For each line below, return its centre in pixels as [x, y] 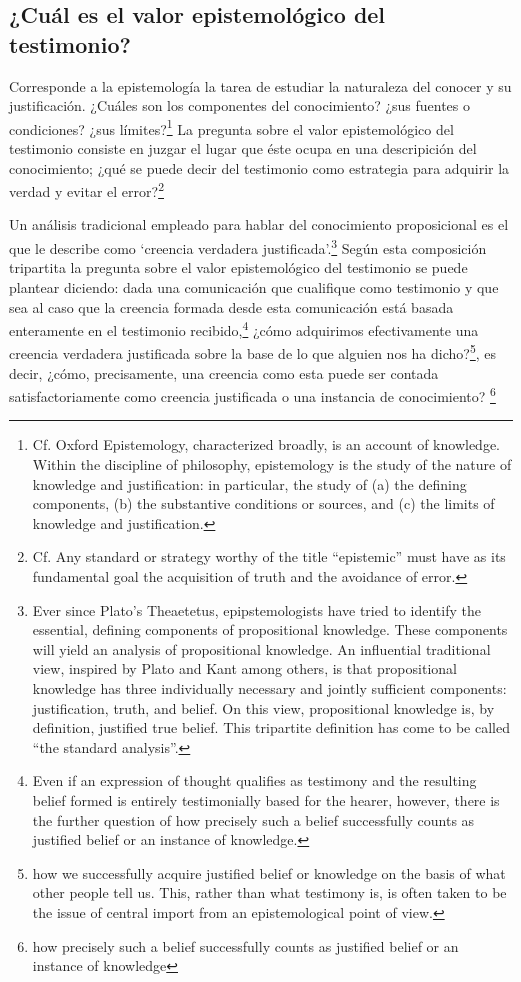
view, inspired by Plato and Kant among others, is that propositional [244, 668]
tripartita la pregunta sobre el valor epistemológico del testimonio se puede [238, 267]
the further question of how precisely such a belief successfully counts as [253, 819]
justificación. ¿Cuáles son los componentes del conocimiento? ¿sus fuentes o [240, 105]
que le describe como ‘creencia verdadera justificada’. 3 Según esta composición [248, 246]
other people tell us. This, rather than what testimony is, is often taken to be [269, 892]
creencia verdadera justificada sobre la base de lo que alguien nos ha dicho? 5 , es [253, 351]
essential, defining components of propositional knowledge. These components [270, 629]
